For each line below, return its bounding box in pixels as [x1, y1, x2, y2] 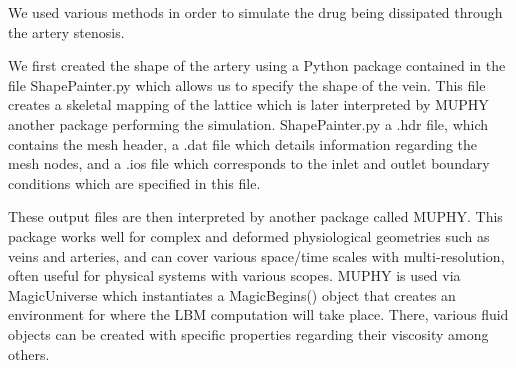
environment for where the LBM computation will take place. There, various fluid [8, 304, 509, 325]
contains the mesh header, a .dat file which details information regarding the [8, 133, 478, 154]
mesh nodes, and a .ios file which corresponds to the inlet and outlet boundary [8, 153, 490, 174]
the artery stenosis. [8, 21, 125, 42]
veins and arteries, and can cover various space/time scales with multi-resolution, [8, 245, 505, 266]
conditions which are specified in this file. [8, 172, 261, 193]
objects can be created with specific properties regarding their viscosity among [8, 323, 489, 344]
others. [8, 343, 50, 364]
